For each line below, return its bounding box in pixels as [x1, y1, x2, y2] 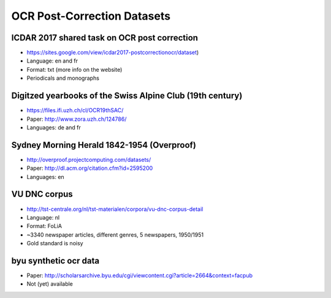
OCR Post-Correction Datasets [11, 9, 171, 23]
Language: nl [26, 213, 60, 221]
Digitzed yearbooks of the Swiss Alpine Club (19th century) [11, 91, 243, 101]
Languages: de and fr [26, 123, 81, 131]
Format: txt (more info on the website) [26, 66, 123, 73]
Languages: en [26, 173, 64, 180]
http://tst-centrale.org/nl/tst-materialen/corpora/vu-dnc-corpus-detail [26, 205, 204, 213]
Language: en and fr [26, 57, 78, 64]
